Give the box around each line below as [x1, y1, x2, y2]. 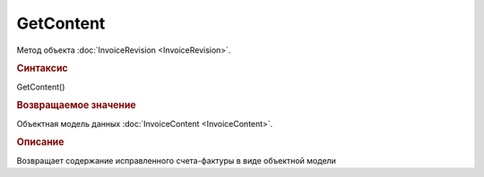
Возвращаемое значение [16, 99, 136, 112]
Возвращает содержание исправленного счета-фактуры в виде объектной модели [16, 155, 336, 165]
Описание [16, 136, 65, 148]
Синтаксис [16, 63, 68, 75]
